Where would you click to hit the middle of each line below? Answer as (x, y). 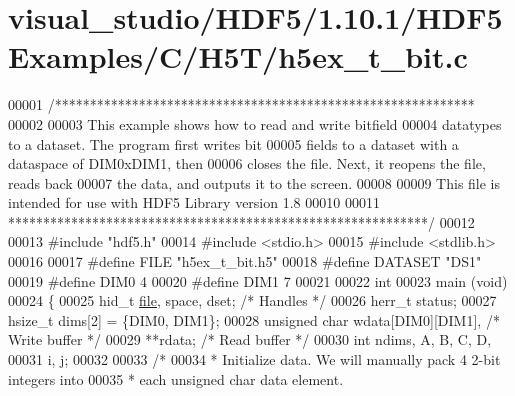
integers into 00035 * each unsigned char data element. (176, 378)
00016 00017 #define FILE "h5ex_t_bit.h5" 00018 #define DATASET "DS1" (245, 261)
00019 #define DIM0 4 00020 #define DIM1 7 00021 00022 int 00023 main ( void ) (258, 280)
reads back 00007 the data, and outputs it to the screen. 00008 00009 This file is (254, 182)
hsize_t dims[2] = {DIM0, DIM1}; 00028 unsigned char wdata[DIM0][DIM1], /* (254, 319)
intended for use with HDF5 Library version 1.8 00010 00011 (194, 202)
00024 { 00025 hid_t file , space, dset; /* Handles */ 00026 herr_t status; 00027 (252, 300)
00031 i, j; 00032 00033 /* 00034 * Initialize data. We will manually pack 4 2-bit (254, 359)
